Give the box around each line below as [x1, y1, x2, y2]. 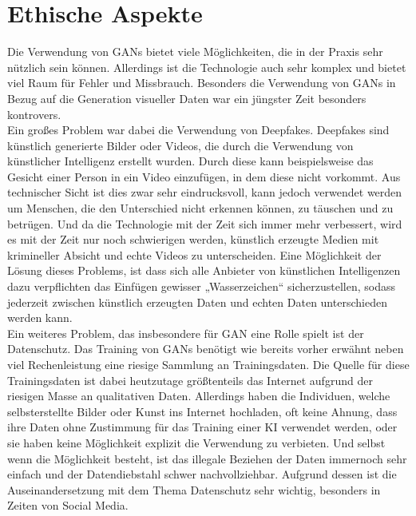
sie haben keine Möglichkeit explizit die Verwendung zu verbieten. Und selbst [7, 434, 386, 451]
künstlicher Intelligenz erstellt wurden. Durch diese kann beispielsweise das [7, 153, 374, 169]
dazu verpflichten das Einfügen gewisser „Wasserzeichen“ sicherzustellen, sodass [7, 278, 396, 295]
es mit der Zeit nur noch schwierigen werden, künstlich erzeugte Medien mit [7, 231, 379, 248]
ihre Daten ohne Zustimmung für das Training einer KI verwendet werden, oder [7, 419, 398, 435]
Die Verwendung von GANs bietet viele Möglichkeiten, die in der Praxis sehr [7, 43, 383, 60]
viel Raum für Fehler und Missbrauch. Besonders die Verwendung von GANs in [7, 74, 396, 91]
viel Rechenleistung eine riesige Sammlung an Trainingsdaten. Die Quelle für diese [7, 356, 410, 372]
